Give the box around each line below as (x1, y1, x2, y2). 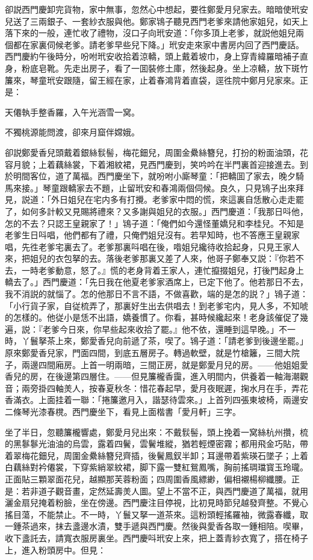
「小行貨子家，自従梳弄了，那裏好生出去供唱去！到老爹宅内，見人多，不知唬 (5, 299, 308, 312)
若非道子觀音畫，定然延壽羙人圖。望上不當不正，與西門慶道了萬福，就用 (21, 484, 308, 497)
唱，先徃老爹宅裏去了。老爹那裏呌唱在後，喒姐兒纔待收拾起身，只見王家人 (5, 240, 300, 253)
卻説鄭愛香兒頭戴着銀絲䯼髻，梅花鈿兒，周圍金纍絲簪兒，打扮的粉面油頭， (5, 146, 300, 158)
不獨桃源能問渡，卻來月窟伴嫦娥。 (5, 126, 140, 138)
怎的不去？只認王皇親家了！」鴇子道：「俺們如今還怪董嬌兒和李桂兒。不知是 (5, 217, 304, 229)
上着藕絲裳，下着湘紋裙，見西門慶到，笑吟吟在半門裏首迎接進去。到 (38, 158, 308, 170)
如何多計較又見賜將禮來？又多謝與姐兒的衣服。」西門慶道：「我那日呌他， (21, 205, 308, 217)
